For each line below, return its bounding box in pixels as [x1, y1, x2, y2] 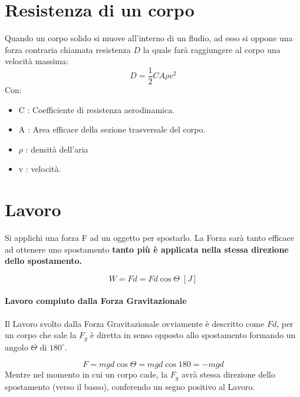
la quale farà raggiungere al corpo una [143, 43, 281, 55]
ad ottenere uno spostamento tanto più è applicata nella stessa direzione [5, 243, 289, 255]
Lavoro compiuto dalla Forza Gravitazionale [5, 295, 187, 307]
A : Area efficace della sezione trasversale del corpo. [18, 123, 206, 135]
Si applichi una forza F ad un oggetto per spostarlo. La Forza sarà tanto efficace [5, 231, 295, 244]
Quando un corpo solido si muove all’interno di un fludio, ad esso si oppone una [5, 32, 293, 44]
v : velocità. [18, 163, 61, 175]
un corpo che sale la [5, 329, 77, 341]
